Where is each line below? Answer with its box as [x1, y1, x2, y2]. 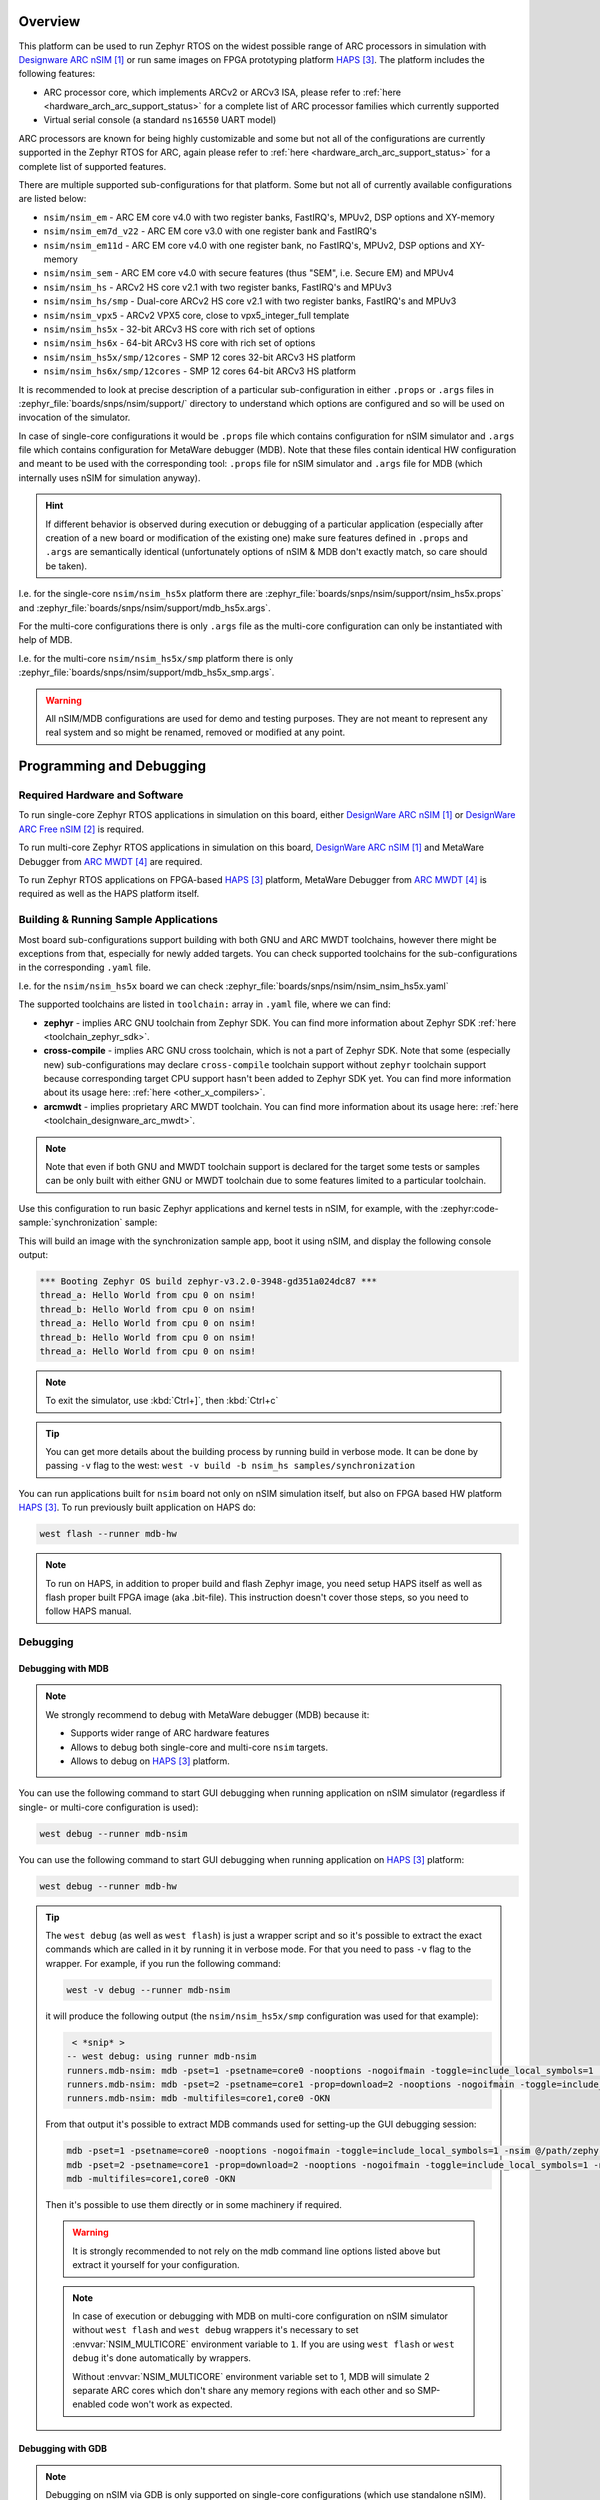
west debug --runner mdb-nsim [39, 1828, 188, 1839]
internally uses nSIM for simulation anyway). [18, 471, 201, 484]
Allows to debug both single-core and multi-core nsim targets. [70, 1741, 329, 1753]
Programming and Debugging [18, 758, 207, 775]
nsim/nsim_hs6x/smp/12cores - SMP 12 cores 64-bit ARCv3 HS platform [43, 365, 357, 377]
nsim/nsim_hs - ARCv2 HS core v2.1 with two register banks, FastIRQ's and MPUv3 [43, 281, 392, 293]
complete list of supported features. [18, 160, 167, 172]
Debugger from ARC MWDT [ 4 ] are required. [18, 855, 203, 867]
